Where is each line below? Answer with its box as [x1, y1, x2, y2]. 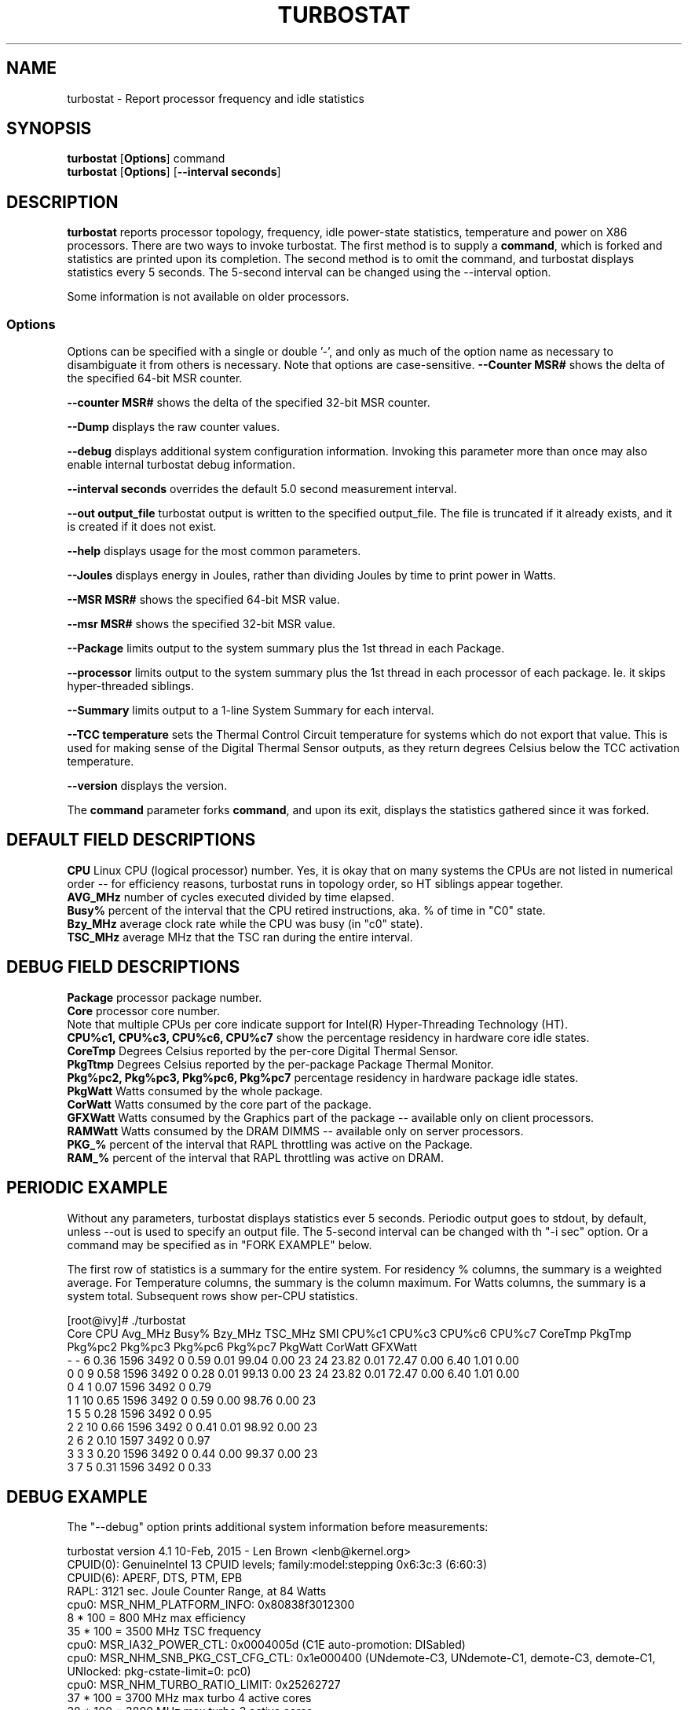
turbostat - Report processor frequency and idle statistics [67, 91, 364, 105]
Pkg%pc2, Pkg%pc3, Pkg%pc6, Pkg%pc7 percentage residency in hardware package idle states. [67, 1070, 579, 1084]
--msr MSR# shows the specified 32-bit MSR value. [67, 617, 336, 631]
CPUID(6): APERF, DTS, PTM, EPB [67, 1571, 243, 1585]
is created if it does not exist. [67, 520, 217, 534]
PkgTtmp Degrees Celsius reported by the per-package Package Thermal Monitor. [67, 1057, 494, 1071]
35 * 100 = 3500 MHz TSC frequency [67, 1624, 262, 1639]
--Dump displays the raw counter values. [67, 420, 280, 434]
